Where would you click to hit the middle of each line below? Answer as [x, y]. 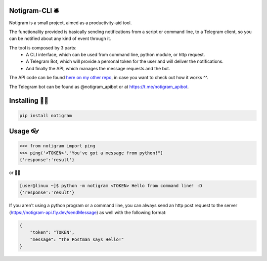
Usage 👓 [24, 131]
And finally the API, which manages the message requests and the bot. [98, 68]
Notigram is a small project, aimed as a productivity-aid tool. [70, 23]
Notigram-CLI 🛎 [34, 11]
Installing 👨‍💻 [29, 101]
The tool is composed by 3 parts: [43, 47]
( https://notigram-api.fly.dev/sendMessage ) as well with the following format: [88, 212]
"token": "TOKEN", [52, 233]
